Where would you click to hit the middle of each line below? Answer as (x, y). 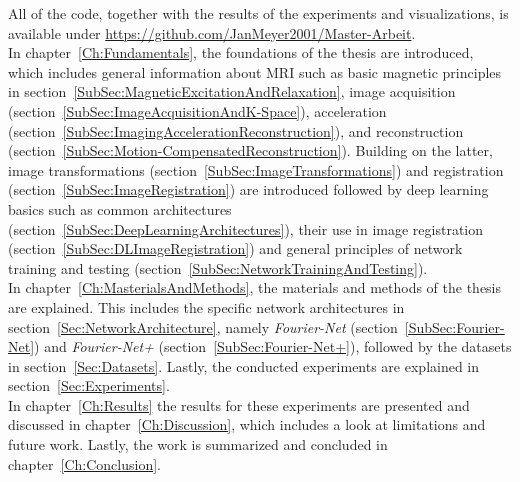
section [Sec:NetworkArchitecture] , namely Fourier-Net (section (203, 326)
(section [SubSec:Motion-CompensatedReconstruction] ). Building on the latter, (250, 150)
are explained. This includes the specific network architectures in (206, 306)
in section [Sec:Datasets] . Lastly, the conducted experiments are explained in (244, 365)
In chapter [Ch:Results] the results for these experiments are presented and (239, 404)
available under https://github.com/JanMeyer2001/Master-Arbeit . (212, 32)
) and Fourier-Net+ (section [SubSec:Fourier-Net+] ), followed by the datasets (273, 346)
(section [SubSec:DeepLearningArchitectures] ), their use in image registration (246, 228)
